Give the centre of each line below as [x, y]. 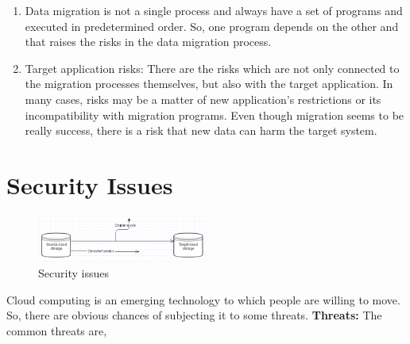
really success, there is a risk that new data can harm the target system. [201, 130]
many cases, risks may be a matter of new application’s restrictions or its [203, 99]
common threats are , [57, 330]
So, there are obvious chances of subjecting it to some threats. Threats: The [194, 315]
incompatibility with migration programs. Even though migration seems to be [215, 115]
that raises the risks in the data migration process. [148, 42]
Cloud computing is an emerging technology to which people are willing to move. [203, 299]
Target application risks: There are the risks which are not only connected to [212, 68]
